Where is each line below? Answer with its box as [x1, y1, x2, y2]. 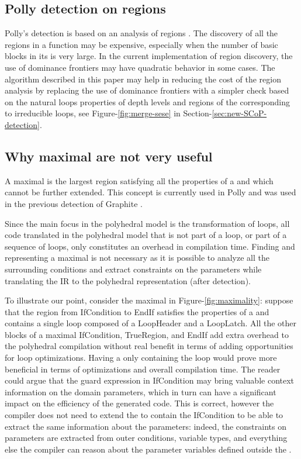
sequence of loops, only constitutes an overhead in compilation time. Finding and [5, 240, 295, 252]
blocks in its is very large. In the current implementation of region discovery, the [5, 50, 293, 62]
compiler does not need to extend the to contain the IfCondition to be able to [5, 409, 283, 421]
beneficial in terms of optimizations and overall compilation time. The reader [5, 363, 281, 375]
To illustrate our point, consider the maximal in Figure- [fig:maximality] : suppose [5, 294, 293, 306]
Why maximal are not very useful [5, 147, 213, 165]
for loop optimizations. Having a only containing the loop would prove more [5, 351, 277, 364]
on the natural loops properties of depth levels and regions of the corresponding [5, 95, 290, 108]
